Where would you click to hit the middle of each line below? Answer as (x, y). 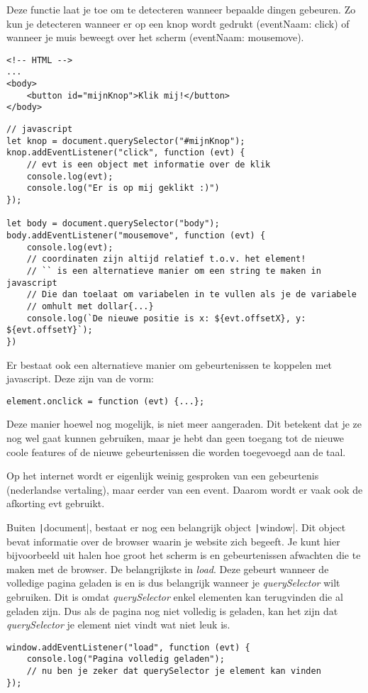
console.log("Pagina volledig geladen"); (126, 659)
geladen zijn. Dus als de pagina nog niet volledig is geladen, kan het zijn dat (172, 610)
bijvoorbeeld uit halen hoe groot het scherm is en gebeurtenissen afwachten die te (184, 555)
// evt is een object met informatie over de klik (149, 165)
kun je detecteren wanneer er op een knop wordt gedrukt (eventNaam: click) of (178, 23)
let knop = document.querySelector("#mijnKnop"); (126, 141)
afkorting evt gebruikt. (56, 503)
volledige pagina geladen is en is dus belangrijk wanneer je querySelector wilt (173, 583)
